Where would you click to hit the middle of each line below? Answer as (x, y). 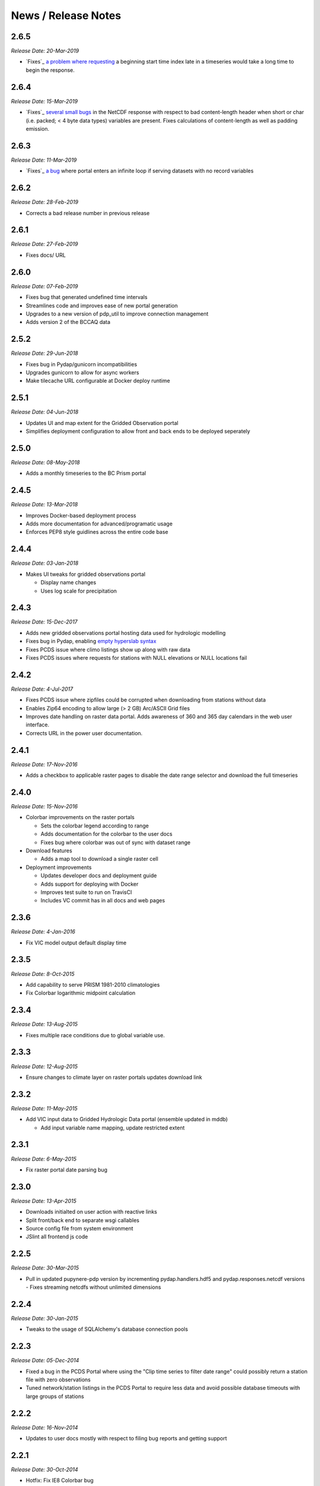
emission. (38, 128)
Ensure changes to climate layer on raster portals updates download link (114, 1077)
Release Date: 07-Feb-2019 (44, 286)
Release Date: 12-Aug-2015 (44, 1066)
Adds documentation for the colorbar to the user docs (107, 834)
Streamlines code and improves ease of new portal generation (102, 306)
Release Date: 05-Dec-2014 (45, 1361)
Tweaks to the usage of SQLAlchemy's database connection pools (107, 1329)
